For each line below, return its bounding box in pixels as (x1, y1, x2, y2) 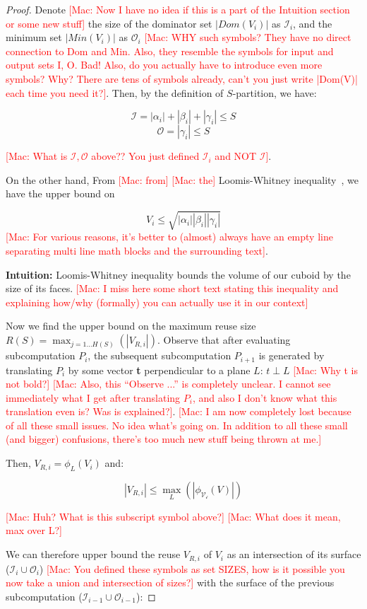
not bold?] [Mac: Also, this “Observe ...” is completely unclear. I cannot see (6, 376, 331, 391)
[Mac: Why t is (293, 362, 359, 377)
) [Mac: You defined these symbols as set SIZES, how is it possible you (39, 561, 345, 576)
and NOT (215, 149, 257, 163)
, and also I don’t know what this (192, 390, 337, 405)
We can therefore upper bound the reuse (6, 547, 181, 562)
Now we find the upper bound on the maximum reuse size (6, 318, 256, 333)
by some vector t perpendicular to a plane (68, 362, 251, 377)
